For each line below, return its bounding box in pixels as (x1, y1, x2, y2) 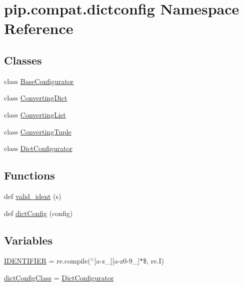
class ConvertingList (4, 109, 66, 119)
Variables (4, 232, 53, 247)
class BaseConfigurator (4, 75, 74, 86)
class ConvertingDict (4, 92, 67, 103)
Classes (4, 52, 42, 67)
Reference (4, 18, 73, 38)
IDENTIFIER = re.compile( (4, 255, 90, 266)
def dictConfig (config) (4, 207, 73, 218)
